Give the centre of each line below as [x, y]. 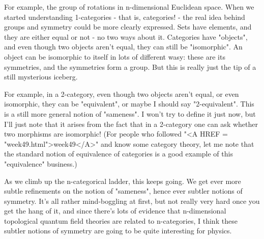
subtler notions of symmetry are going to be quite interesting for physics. [118, 231]
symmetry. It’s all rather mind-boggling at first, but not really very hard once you [132, 201]
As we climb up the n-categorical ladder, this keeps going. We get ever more [123, 181]
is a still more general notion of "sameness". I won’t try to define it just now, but [130, 113]
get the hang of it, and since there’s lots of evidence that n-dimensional [115, 211]
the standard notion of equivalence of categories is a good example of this [119, 154]
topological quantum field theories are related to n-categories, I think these [121, 220]
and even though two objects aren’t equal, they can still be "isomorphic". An [123, 47]
